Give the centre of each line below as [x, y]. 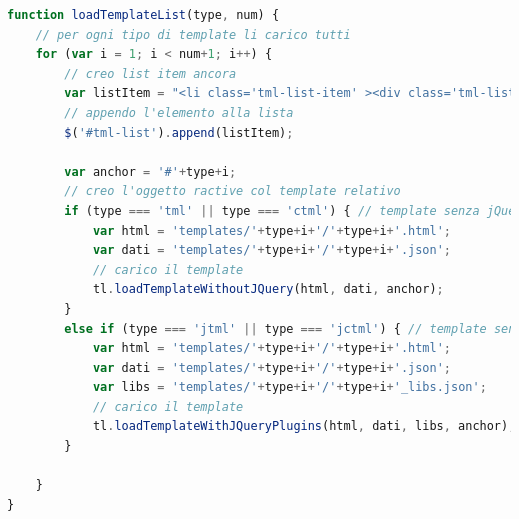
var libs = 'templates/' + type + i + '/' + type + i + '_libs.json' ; [289, 387]
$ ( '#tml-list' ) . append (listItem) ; [179, 132]
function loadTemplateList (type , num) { [143, 15]
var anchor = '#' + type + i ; [150, 171]
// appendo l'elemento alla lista [179, 112]
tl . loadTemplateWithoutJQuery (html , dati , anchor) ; [268, 289]
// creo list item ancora [150, 73]
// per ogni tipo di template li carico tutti [193, 34]
